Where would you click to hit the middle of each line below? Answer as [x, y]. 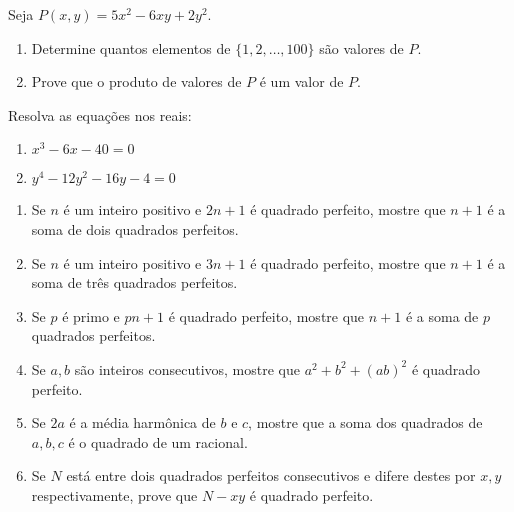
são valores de [361, 47]
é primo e [91, 315]
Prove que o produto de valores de [136, 81]
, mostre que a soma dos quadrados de [365, 422]
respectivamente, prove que [114, 494]
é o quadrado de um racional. [158, 441]
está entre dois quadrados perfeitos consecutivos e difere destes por [271, 475]
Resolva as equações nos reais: [100, 114]
